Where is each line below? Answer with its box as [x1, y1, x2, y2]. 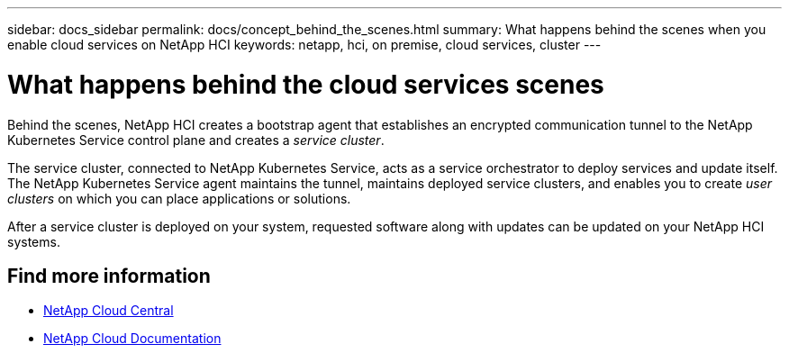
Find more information [7, 264, 211, 287]
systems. [7, 233, 60, 249]
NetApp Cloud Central [43, 303, 174, 319]
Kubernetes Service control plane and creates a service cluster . [7, 131, 385, 148]
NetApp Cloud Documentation [43, 330, 222, 347]
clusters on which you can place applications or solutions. [7, 190, 351, 206]
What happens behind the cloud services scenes [7, 68, 604, 100]
